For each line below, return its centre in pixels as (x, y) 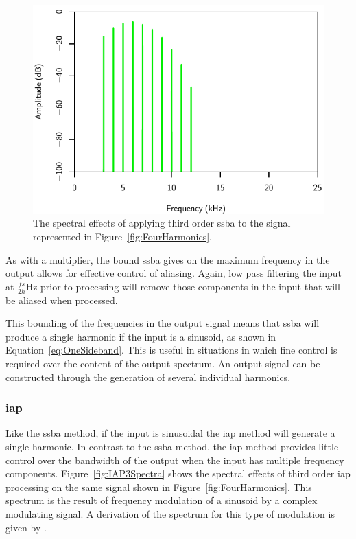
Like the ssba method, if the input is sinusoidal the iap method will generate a (170, 433)
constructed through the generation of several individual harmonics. (148, 377)
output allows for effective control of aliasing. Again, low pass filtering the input (174, 273)
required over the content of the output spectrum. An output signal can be (163, 364)
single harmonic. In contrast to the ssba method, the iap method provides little (172, 447)
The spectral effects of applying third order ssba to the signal (162, 223)
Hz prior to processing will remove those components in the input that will (183, 286)
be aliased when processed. (62, 300)
